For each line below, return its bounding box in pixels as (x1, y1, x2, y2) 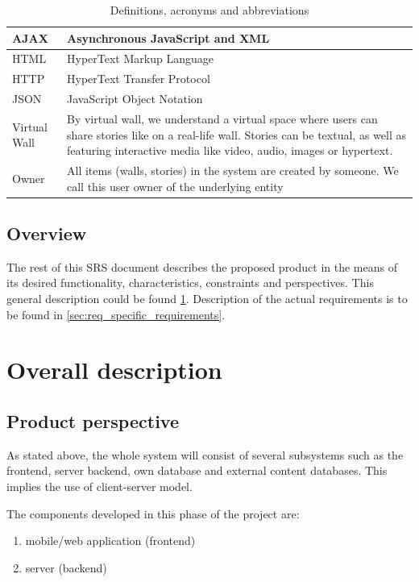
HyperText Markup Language (67, 50, 214, 67)
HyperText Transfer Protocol (67, 70, 210, 87)
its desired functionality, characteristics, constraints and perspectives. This (6, 274, 374, 291)
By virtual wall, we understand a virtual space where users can (67, 110, 378, 127)
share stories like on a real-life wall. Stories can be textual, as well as (67, 126, 406, 143)
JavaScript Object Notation (67, 90, 203, 107)
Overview (6, 221, 87, 246)
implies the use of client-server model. (6, 478, 193, 495)
